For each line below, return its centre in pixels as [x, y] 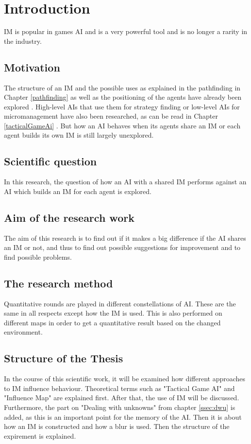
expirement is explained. [40, 435]
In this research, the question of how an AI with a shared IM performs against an [125, 182]
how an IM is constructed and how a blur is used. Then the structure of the [117, 426]
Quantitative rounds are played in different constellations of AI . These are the [120, 303]
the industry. [23, 41]
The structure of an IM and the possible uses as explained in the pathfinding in [122, 87]
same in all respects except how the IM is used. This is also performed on [113, 313]
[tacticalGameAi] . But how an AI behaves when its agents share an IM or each [122, 125]
